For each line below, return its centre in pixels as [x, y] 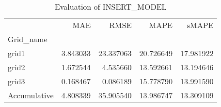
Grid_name [28, 39]
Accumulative [31, 95]
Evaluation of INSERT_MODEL [110, 7]
